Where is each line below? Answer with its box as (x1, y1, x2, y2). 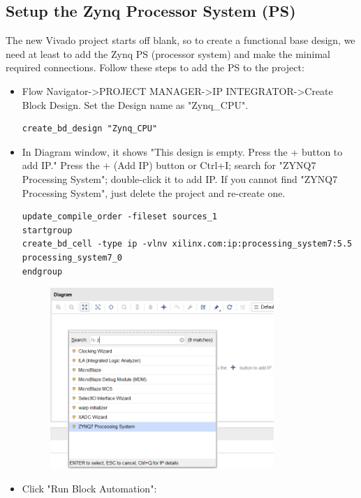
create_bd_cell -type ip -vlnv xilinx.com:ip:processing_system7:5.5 (22, 239, 353, 249)
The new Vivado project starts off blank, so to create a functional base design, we (6, 33, 355, 47)
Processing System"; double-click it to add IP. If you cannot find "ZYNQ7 (22, 171, 338, 186)
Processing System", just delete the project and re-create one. (22, 185, 286, 200)
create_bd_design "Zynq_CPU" (22, 124, 158, 134)
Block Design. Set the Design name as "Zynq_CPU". (22, 97, 249, 112)
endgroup (22, 266, 63, 277)
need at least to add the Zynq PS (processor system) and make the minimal (6, 46, 330, 61)
